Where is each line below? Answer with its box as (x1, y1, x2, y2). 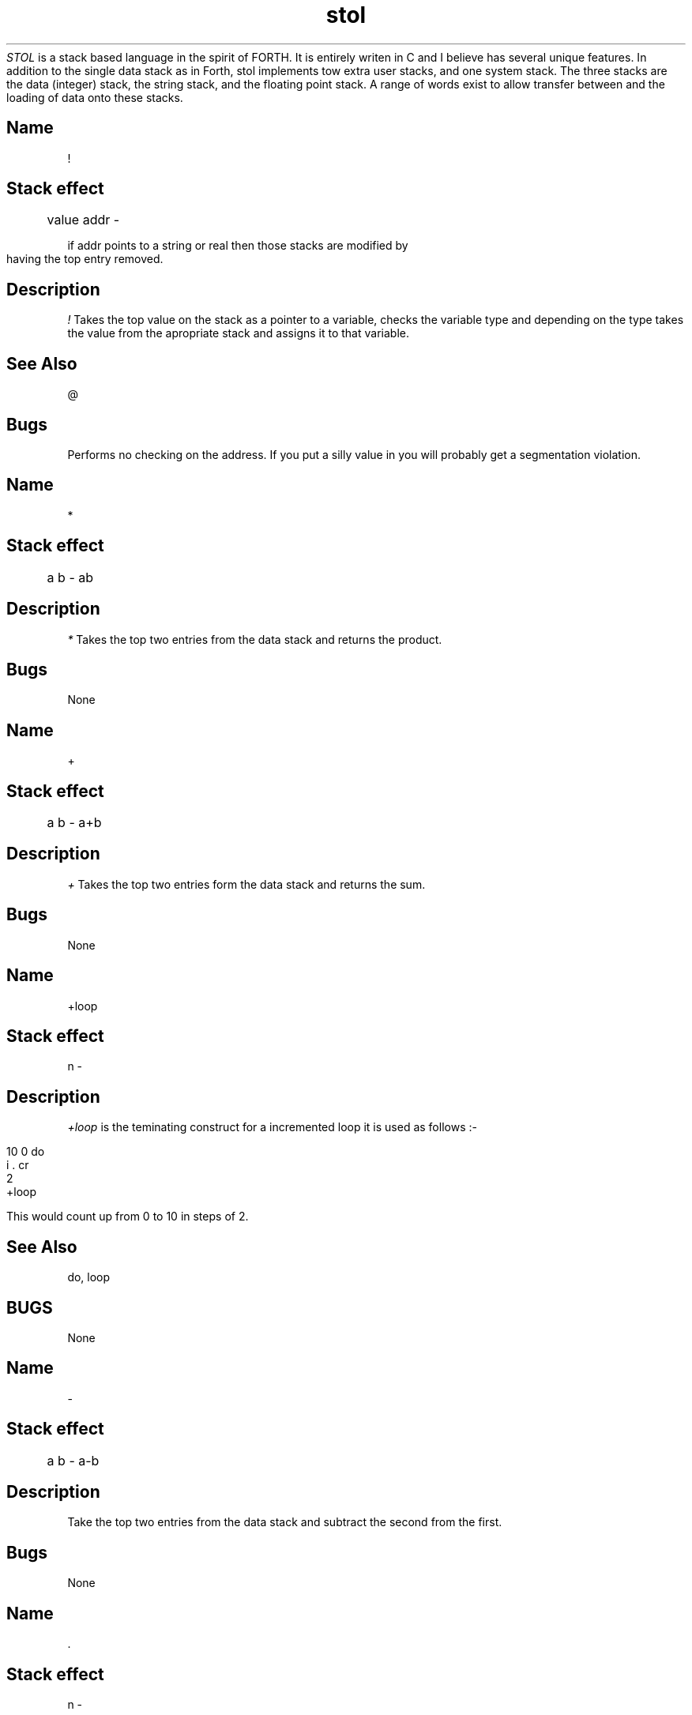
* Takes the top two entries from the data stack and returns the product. (67, 632, 442, 646)
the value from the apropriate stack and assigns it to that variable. (67, 326, 409, 340)
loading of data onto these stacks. (6, 90, 183, 104)
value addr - (47, 212, 120, 228)
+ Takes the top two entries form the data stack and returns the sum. (67, 877, 426, 891)
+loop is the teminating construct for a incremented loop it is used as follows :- (67, 1120, 477, 1134)
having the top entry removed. (6, 252, 164, 266)
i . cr (6, 1158, 29, 1172)
